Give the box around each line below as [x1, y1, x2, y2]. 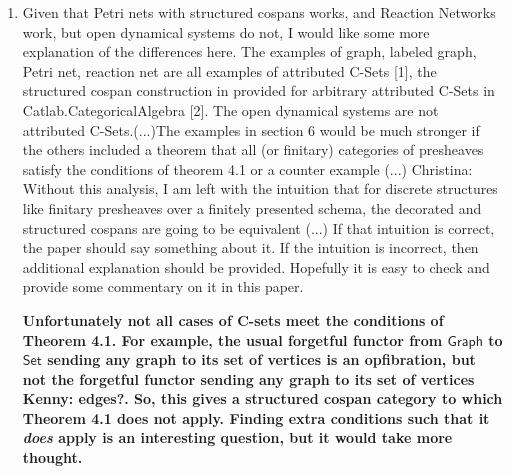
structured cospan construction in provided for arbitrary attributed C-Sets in [22, 80, 495, 101]
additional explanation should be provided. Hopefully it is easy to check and [22, 256, 490, 277]
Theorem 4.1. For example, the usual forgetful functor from [22, 329, 443, 350]
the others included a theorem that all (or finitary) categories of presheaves [22, 139, 484, 160]
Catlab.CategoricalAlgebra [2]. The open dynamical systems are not [22, 99, 439, 120]
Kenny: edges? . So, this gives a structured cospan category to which [22, 388, 503, 409]
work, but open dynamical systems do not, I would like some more [22, 21, 430, 42]
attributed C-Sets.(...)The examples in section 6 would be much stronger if [22, 119, 480, 140]
